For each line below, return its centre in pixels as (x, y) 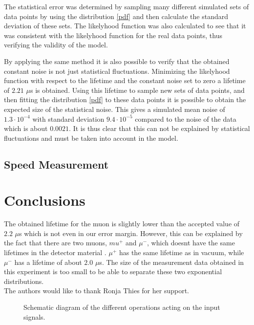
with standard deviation (68, 119)
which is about (26, 128)
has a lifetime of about (48, 262)
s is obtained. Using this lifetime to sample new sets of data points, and (137, 90)
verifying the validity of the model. (56, 45)
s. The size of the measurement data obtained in (172, 262)
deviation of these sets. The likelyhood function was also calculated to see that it (125, 26)
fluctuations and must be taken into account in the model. (91, 138)
